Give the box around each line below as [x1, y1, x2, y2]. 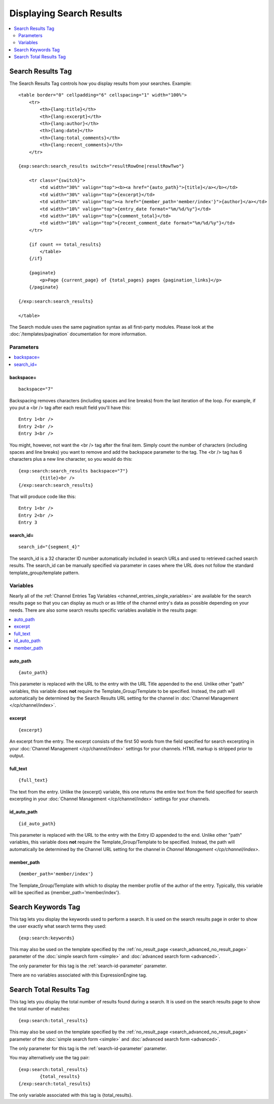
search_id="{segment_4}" [18, 544, 80, 550]
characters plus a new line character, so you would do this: [9, 456, 133, 462]
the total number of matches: [9, 1006, 71, 1012]
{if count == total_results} [28, 241, 101, 247]
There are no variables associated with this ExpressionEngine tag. [9, 972, 147, 978]
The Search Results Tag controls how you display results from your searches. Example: [9, 80, 192, 86]
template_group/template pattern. [9, 570, 80, 576]
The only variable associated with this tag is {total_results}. [9, 1092, 133, 1098]
